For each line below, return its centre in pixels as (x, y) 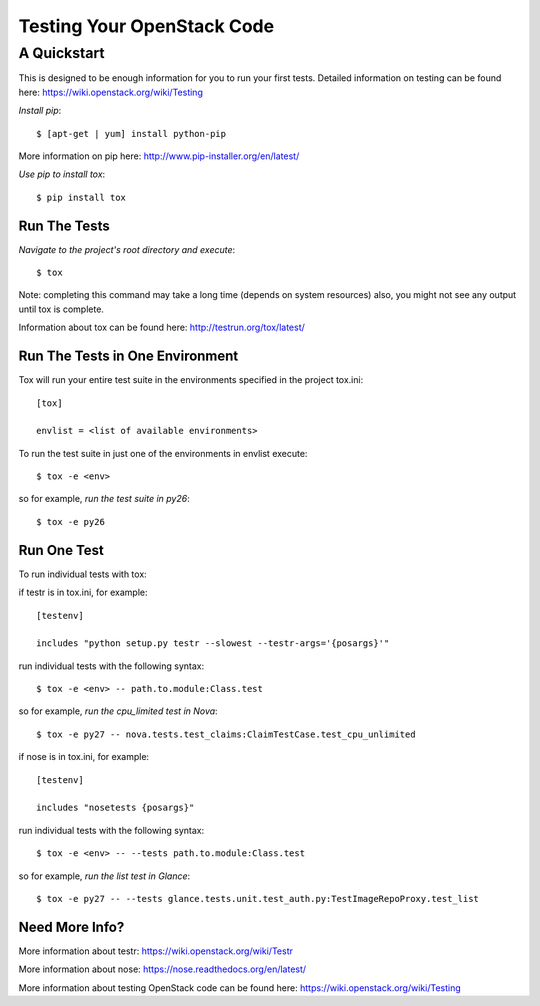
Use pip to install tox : (62, 174)
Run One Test (61, 550)
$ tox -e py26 (70, 521)
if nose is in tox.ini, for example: (84, 757)
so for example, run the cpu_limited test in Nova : (118, 711)
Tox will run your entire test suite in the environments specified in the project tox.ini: (191, 380)
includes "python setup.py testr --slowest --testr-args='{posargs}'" (213, 643)
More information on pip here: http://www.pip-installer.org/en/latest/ (159, 156)
